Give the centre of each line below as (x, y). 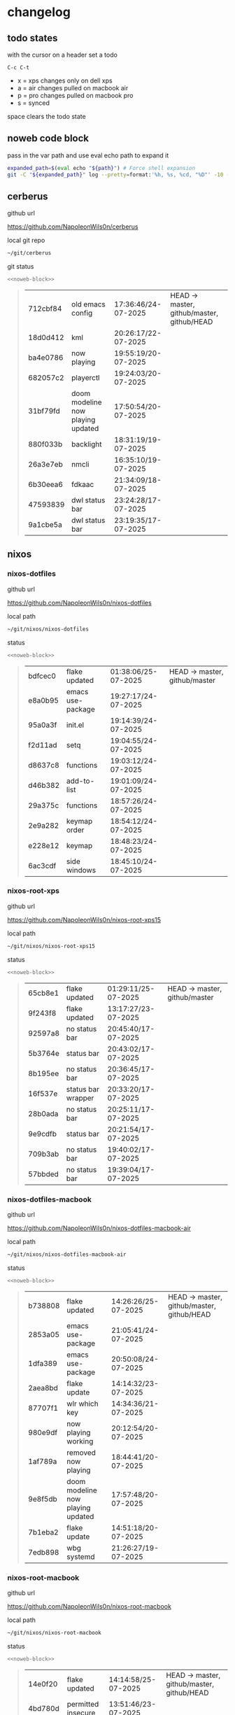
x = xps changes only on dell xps (65, 80)
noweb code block (48, 138)
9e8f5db (42, 1499)
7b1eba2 (43, 1532)
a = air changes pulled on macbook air (73, 88)
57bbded (43, 1174)
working (80, 1441)
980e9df (43, 1432)
